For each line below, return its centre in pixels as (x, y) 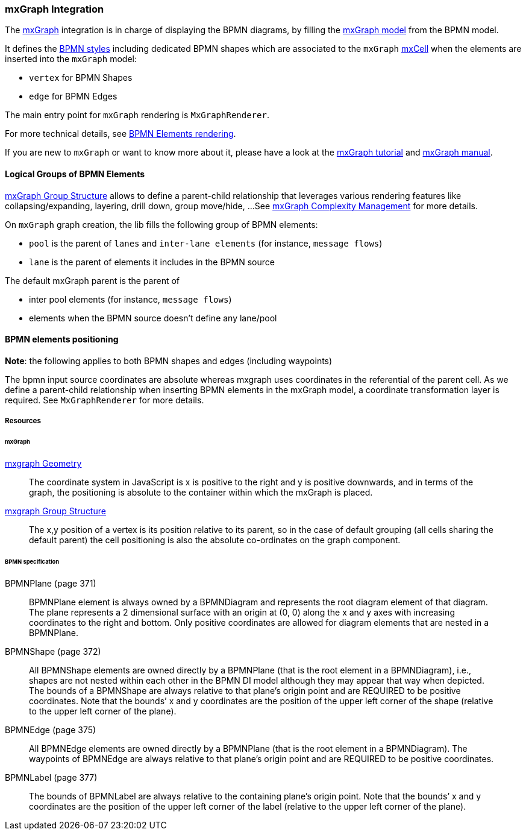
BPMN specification (32, 561)
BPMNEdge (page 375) (51, 729)
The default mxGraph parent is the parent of (92, 280)
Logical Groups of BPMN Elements (75, 174)
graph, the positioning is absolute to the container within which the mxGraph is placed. (201, 492)
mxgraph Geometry (43, 463)
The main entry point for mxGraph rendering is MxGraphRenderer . (137, 115)
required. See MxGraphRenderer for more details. (105, 400)
